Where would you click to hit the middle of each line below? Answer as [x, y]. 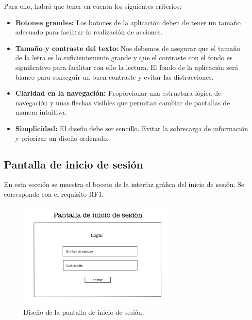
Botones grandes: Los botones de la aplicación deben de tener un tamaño [128, 22]
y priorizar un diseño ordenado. [62, 138]
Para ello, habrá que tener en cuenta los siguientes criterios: [93, 6]
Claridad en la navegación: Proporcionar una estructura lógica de [118, 93]
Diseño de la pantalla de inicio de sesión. [84, 312]
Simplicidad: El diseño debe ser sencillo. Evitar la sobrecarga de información [132, 128]
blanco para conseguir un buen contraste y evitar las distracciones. [114, 76]
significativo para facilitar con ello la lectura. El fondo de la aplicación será [127, 67]
